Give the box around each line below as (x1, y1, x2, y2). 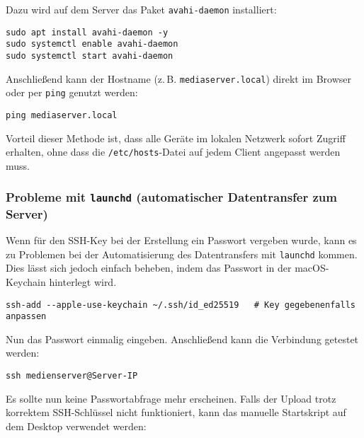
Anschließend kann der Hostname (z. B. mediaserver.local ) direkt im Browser (6, 71, 352, 86)
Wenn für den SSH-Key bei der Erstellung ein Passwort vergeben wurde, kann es (6, 233, 357, 248)
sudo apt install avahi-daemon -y (6, 27, 169, 38)
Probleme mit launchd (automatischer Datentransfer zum (6, 188, 337, 206)
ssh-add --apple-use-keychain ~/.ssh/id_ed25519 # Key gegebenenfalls (6, 299, 356, 310)
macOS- (295, 260, 329, 275)
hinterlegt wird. (49, 274, 117, 289)
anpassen (6, 311, 47, 322)
